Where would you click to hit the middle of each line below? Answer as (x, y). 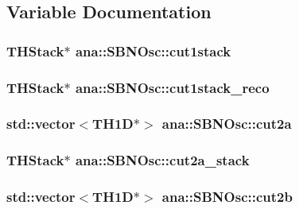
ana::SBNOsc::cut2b (227, 197)
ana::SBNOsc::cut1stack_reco (172, 87)
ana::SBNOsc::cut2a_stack (162, 160)
